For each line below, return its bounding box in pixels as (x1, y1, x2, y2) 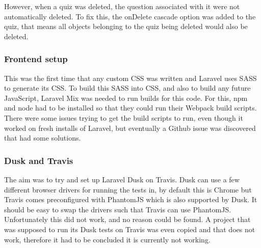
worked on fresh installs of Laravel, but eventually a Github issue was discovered (4, 122, 256, 133)
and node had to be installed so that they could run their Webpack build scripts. (4, 102, 257, 113)
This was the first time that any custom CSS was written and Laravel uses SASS (4, 72, 257, 83)
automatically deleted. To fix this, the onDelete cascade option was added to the (4, 11, 256, 21)
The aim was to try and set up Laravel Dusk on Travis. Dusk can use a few (4, 174, 240, 184)
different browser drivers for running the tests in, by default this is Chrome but (4, 184, 252, 195)
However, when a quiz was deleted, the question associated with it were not (4, 1, 240, 11)
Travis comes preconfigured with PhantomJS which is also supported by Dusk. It (4, 194, 257, 205)
